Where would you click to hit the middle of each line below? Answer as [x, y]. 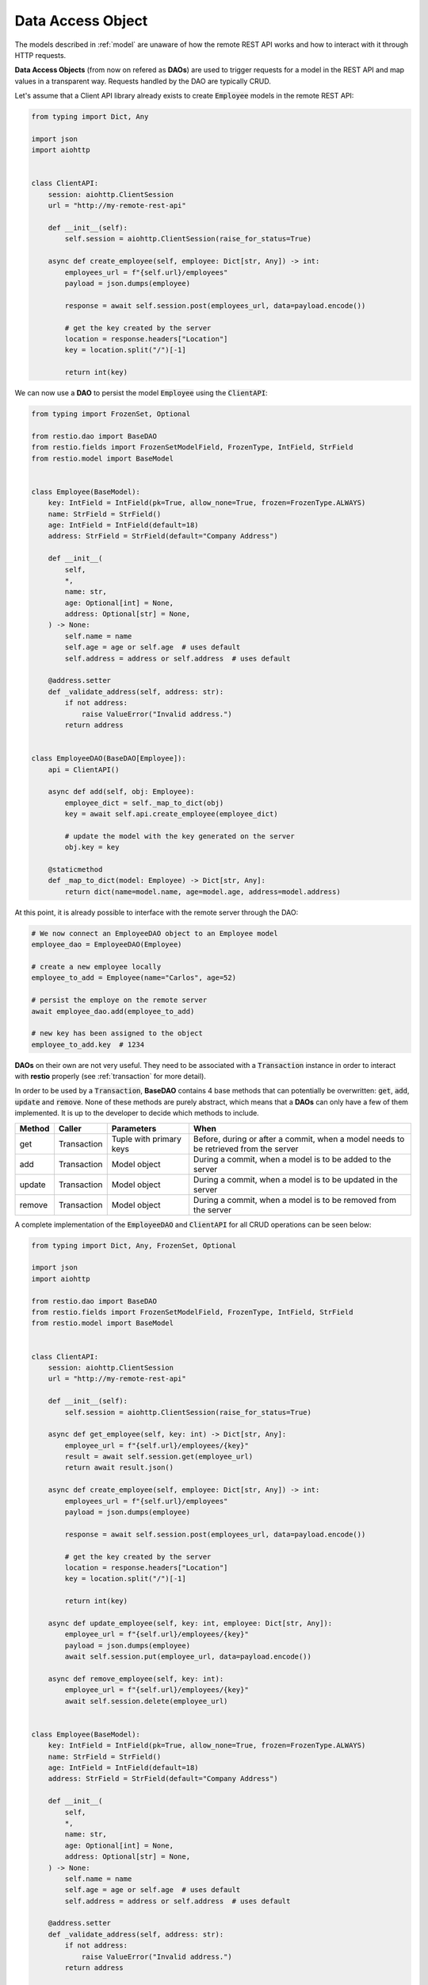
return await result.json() [119, 1468]
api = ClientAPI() [84, 769]
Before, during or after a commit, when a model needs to [299, 1139]
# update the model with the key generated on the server [180, 836]
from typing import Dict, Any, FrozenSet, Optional [134, 1245]
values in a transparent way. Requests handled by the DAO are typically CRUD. [143, 81]
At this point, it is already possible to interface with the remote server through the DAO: [157, 912]
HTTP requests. [40, 55]
